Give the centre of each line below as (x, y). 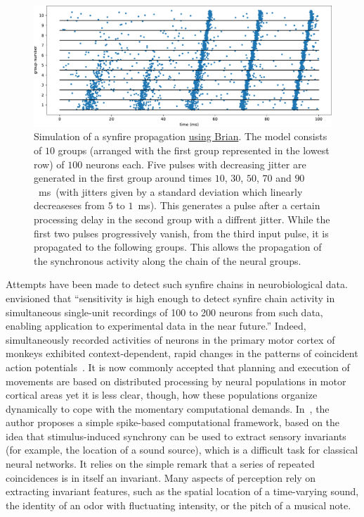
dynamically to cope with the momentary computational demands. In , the (168, 408)
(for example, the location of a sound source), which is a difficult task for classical (182, 450)
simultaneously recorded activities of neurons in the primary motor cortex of (170, 339)
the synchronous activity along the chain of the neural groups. (168, 260)
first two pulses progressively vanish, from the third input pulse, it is (181, 233)
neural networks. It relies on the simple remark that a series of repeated (160, 464)
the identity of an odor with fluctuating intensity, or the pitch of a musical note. (178, 505)
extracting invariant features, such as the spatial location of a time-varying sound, (182, 491)
